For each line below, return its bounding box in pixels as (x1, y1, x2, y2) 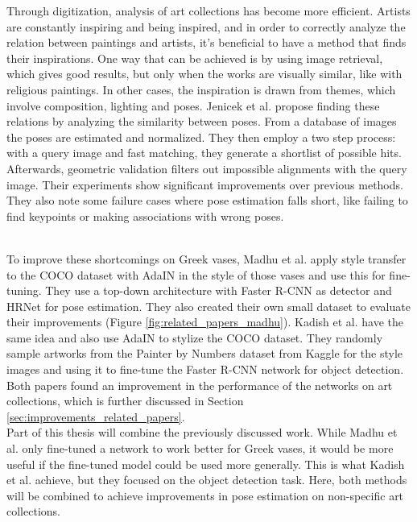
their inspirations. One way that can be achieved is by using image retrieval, (6, 49, 383, 66)
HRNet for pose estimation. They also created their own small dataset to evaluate (6, 297, 411, 314)
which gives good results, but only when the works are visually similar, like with (6, 65, 403, 82)
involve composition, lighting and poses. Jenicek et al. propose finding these (6, 97, 380, 114)
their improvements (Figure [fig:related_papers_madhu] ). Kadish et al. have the (6, 313, 404, 330)
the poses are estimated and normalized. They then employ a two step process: (6, 128, 396, 145)
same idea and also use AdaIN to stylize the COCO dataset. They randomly (6, 329, 383, 346)
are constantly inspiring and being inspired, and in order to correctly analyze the (6, 18, 406, 35)
